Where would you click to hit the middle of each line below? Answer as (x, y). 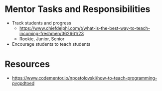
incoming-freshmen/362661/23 (52, 33)
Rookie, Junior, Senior (42, 39)
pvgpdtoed (23, 83)
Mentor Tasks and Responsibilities (78, 9)
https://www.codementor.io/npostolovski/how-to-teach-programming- (84, 78)
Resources (27, 64)
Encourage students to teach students (51, 44)
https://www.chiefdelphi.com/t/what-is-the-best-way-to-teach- (85, 28)
